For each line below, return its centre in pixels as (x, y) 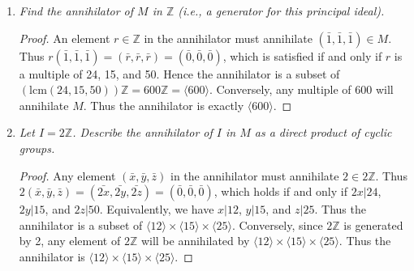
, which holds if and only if (280, 191)
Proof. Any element (67, 175)
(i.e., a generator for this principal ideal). (281, 11)
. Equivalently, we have (157, 209)
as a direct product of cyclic (323, 132)
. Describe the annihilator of (142, 132)
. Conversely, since (277, 224)
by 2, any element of (70, 241)
